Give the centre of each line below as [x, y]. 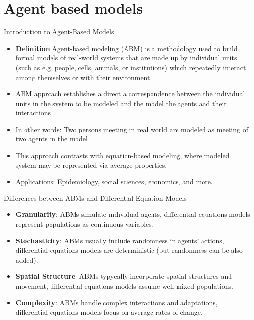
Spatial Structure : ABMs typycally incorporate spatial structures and [124, 276]
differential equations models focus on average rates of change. [109, 312]
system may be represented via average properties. [91, 165]
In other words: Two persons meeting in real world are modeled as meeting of [132, 129]
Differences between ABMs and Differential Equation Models [95, 198]
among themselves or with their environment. [84, 77]
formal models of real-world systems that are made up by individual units [126, 58]
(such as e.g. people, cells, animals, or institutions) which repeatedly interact [131, 67]
